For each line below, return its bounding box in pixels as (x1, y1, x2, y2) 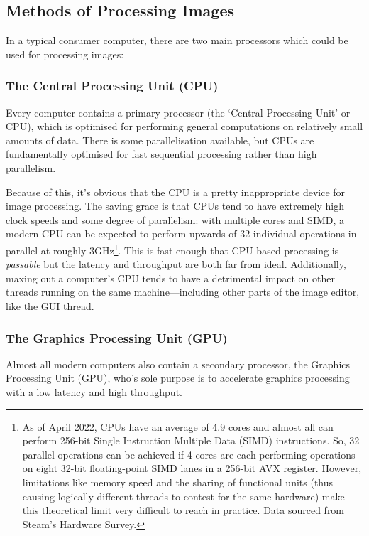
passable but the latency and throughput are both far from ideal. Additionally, (6, 257, 346, 272)
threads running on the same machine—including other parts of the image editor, (6, 284, 360, 299)
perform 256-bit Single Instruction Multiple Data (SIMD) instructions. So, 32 (22, 433, 360, 448)
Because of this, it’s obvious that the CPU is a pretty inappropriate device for (6, 184, 346, 199)
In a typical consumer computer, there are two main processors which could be (6, 33, 348, 48)
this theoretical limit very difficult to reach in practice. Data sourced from (22, 503, 345, 518)
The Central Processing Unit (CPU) (6, 77, 219, 95)
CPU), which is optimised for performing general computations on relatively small (6, 119, 363, 134)
